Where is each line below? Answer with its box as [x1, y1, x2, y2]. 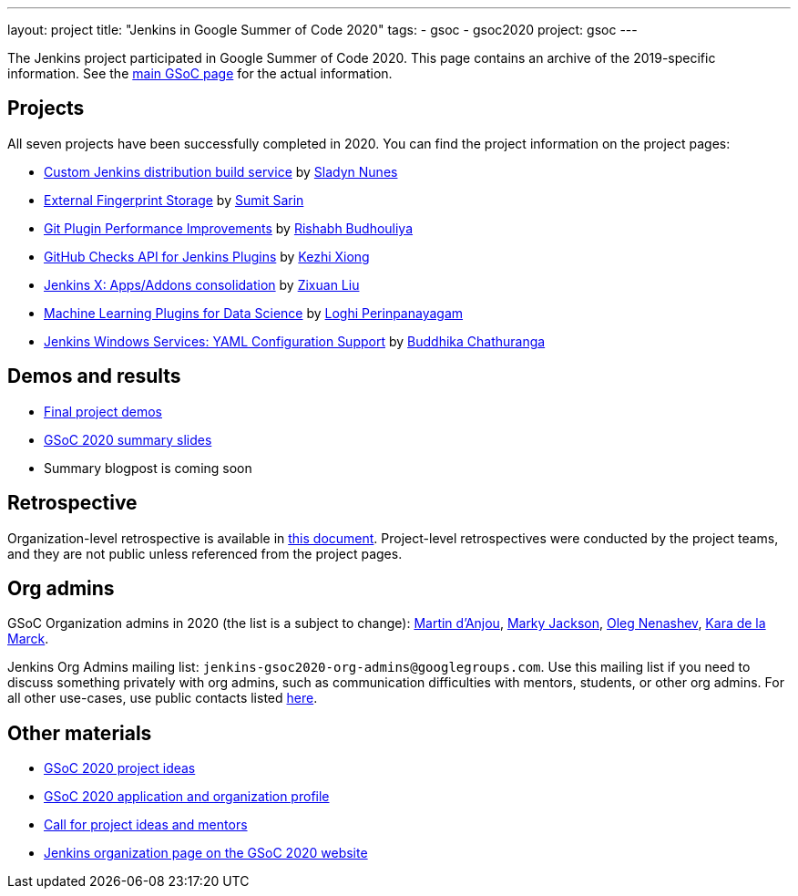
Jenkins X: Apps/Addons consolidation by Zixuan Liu [44, 276, 360, 293]
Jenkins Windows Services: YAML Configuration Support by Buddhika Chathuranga [44, 333, 546, 349]
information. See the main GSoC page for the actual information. [7, 66, 393, 81]
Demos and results [7, 365, 181, 388]
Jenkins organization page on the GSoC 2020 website [44, 845, 368, 861]
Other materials [7, 721, 152, 745]
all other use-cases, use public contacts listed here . [7, 690, 318, 706]
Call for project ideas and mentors [44, 817, 248, 833]
